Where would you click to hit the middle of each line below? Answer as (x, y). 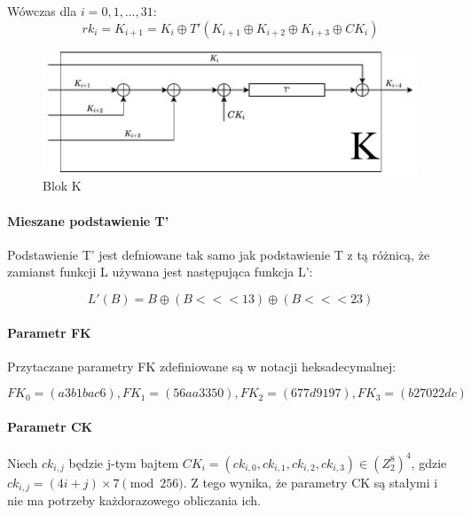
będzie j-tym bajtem (124, 462)
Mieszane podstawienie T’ (88, 220)
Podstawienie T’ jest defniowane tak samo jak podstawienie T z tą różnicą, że (219, 254)
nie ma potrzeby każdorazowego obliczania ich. (134, 500)
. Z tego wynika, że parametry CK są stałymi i (310, 482)
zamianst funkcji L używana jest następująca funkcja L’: (160, 272)
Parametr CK (50, 426)
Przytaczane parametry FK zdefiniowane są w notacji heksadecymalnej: (202, 366)
